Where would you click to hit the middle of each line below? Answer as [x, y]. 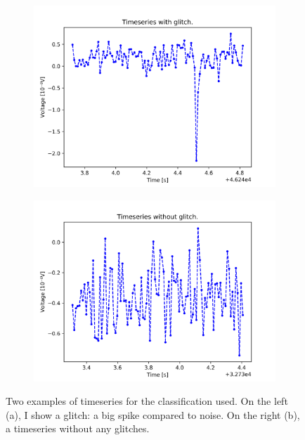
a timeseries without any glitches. [78, 428]
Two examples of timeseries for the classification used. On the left [147, 401]
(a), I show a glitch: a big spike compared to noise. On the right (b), [153, 414]
